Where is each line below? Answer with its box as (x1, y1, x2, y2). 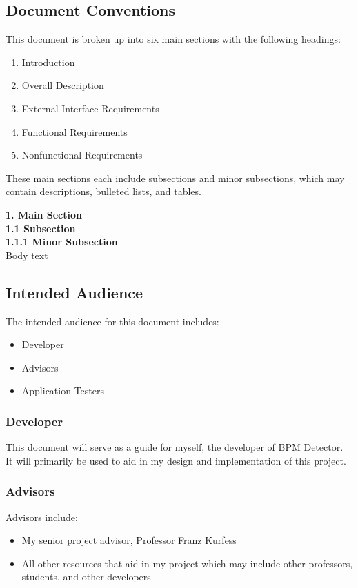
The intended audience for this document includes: (6, 314, 219, 328)
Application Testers (21, 383, 104, 398)
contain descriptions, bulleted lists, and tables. (6, 184, 201, 199)
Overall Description (21, 78, 104, 92)
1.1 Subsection (6, 221, 76, 235)
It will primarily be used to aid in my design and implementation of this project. (6, 453, 346, 467)
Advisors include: (6, 509, 78, 524)
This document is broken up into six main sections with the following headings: (6, 32, 341, 46)
